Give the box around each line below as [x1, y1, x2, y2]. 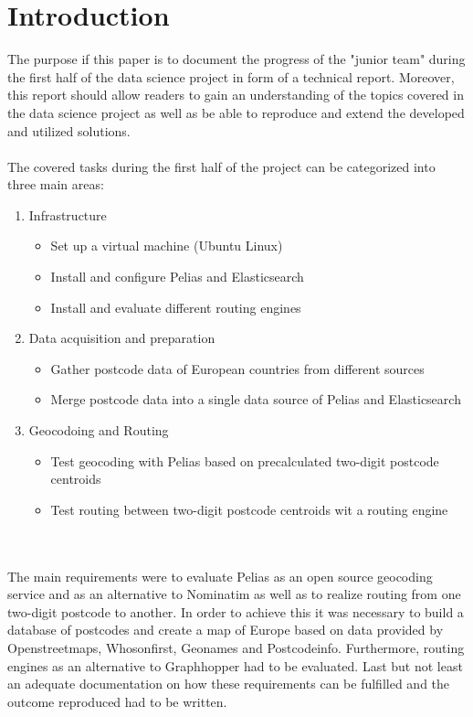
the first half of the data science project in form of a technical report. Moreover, [7, 67, 455, 86]
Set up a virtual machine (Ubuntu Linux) [50, 236, 283, 255]
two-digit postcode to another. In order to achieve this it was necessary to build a [7, 602, 464, 621]
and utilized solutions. [7, 121, 131, 140]
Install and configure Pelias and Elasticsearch [50, 267, 304, 286]
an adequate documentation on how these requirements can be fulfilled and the [7, 674, 450, 693]
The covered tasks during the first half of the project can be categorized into [7, 156, 436, 176]
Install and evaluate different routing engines [50, 297, 301, 316]
